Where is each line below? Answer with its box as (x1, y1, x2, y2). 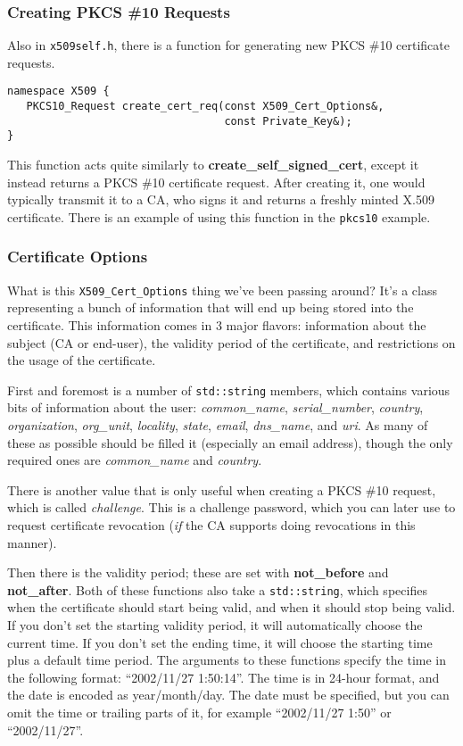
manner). (7, 533, 57, 551)
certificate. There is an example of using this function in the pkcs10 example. (7, 207, 431, 226)
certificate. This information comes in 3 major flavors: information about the (7, 316, 426, 334)
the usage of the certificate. (7, 351, 156, 369)
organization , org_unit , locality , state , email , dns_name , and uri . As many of (7, 416, 428, 435)
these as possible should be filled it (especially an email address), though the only (7, 433, 453, 452)
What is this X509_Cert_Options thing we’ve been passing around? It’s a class (7, 280, 437, 299)
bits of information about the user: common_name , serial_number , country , (7, 398, 424, 417)
